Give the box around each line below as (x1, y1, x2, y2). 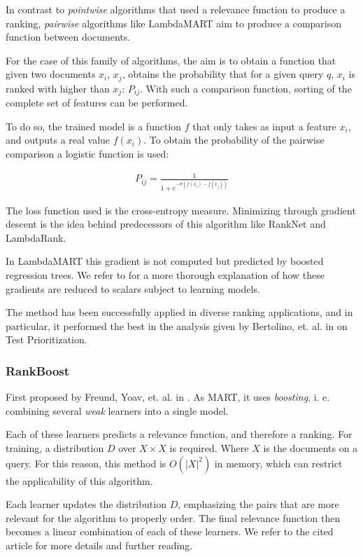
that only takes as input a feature (192, 118, 336, 133)
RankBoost (6, 362, 70, 379)
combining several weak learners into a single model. (6, 403, 229, 418)
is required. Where (169, 440, 249, 455)
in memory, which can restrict (214, 455, 343, 470)
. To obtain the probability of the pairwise (143, 132, 325, 147)
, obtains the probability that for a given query (122, 67, 324, 81)
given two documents (6, 67, 96, 81)
